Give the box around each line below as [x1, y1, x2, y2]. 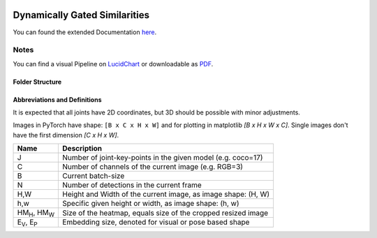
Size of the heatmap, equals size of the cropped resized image [62, 208, 269, 218]
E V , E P [17, 217, 38, 228]
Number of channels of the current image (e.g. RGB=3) [62, 162, 244, 172]
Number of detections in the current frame [62, 180, 202, 190]
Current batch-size [62, 171, 125, 181]
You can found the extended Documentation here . [13, 28, 157, 36]
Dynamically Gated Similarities [13, 9, 150, 21]
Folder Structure [13, 77, 62, 86]
